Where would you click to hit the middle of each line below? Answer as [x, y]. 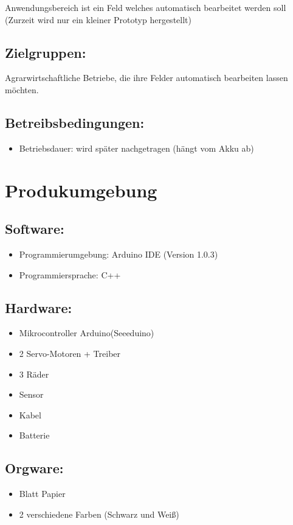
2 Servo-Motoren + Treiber [70, 353]
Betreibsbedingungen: [75, 122]
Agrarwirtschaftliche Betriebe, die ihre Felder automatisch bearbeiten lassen [146, 78]
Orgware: [34, 468]
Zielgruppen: [46, 52]
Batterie [34, 435]
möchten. [22, 89]
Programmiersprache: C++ [70, 274]
